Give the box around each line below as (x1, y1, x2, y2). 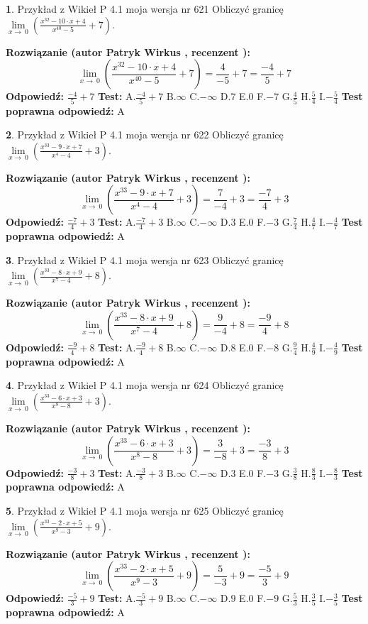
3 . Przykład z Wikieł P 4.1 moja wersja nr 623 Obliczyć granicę (6, 252, 284, 267)
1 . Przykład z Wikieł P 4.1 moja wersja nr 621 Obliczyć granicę (6, 1, 284, 16)
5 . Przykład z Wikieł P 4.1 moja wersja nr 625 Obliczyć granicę (6, 503, 284, 518)
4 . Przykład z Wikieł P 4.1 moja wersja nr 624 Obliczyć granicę (6, 378, 284, 393)
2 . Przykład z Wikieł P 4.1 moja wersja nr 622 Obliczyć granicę (6, 127, 284, 142)
